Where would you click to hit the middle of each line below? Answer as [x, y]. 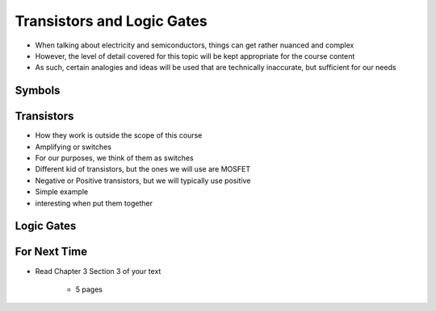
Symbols [38, 91]
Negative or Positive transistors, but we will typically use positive [143, 180]
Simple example [62, 192]
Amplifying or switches [73, 147]
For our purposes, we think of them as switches [114, 158]
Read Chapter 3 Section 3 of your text [98, 271]
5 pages [89, 289]
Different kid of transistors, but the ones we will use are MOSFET [143, 169]
